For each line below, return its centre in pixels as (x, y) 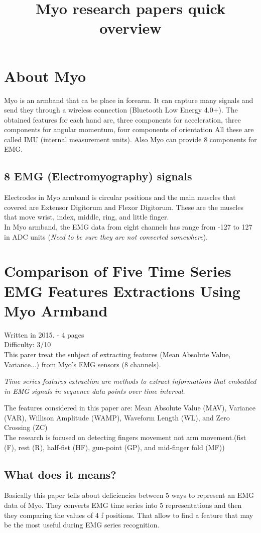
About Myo (45, 76)
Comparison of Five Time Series (118, 271)
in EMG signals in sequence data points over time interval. (95, 391)
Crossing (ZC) (26, 427)
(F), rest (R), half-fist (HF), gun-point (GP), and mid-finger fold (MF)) (114, 447)
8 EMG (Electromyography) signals (98, 176)
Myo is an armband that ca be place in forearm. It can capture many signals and (129, 100)
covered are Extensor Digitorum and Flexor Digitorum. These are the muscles (124, 207)
